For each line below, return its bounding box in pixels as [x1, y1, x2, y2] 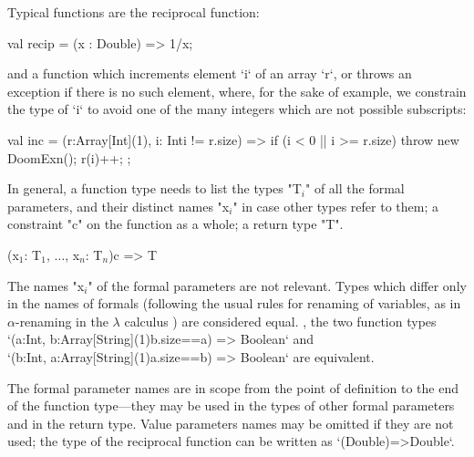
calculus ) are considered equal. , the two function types [124, 311, 437, 330]
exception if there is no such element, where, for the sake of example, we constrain [7, 81, 467, 100]
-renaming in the [15, 311, 108, 330]
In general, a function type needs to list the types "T [7, 179, 302, 198]
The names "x [7, 275, 85, 295]
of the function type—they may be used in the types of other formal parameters [7, 396, 455, 415]
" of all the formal [305, 179, 405, 198]
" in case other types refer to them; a [232, 196, 438, 215]
